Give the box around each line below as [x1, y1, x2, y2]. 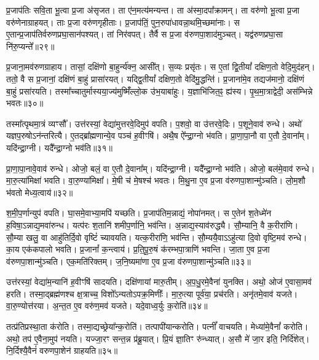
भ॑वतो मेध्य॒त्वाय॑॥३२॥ [6, 186, 73, 198]
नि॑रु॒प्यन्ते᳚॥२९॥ [6, 39, 55, 52]
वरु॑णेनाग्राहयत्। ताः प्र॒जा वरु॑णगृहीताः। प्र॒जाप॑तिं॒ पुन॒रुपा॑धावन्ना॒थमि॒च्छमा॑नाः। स [6, 15, 240, 28]
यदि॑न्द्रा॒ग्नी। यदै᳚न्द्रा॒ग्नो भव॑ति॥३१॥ [6, 141, 112, 154]
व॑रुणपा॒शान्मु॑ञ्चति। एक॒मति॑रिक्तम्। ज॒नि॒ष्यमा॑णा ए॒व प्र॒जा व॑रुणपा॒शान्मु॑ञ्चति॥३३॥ [6, 254, 251, 267]
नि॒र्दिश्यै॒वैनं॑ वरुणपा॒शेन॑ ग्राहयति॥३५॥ [6, 344, 118, 357]
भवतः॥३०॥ [6, 96, 44, 109]
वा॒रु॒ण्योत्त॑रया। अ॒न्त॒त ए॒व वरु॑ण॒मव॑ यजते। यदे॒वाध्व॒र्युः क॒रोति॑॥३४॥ [6, 299, 208, 312]
